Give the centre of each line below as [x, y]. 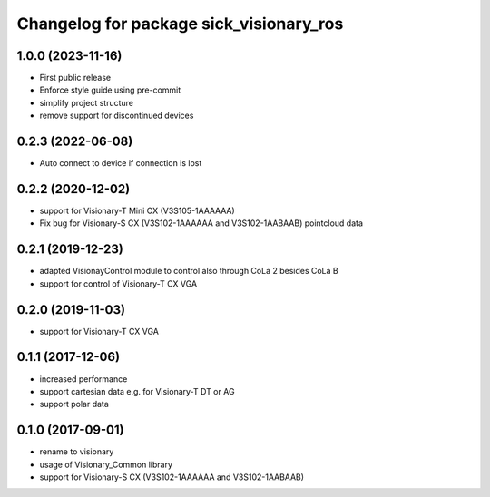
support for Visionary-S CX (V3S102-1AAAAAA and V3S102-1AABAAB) [171, 477]
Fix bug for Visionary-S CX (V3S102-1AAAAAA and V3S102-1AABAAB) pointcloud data [201, 223]
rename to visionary [77, 452]
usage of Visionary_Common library [106, 464]
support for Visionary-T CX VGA [99, 331]
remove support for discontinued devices [117, 116]
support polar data [74, 404]
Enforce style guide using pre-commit [110, 90]
